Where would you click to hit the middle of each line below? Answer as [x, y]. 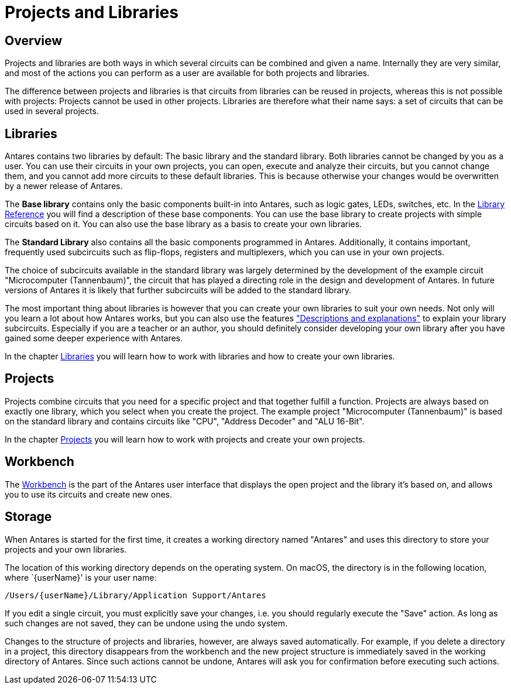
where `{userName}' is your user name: [81, 577]
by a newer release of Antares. [64, 186]
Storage [28, 517]
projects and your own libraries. [66, 549]
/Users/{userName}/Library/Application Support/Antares [136, 595]
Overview [34, 40]
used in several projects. [52, 111]
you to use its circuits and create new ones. [88, 494]
